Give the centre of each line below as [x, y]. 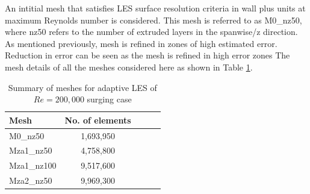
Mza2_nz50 [31, 180]
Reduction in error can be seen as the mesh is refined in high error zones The [147, 55]
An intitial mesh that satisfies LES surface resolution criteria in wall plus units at [155, 8]
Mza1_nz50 [31, 150]
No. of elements [98, 120]
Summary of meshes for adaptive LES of [82, 87]
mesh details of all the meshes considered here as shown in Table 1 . [129, 67]
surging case [109, 99]
